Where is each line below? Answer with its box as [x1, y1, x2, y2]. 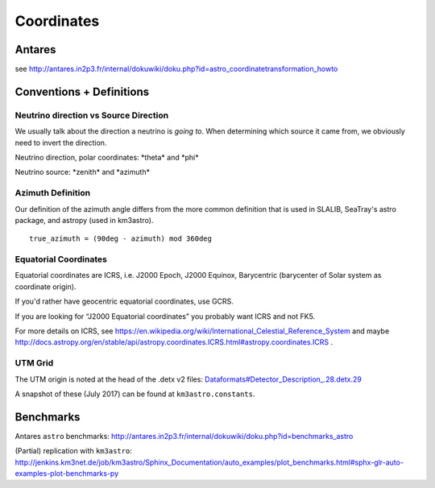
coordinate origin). [14, 282, 77, 292]
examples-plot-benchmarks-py [14, 469, 119, 478]
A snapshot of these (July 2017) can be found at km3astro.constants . [14, 389, 255, 399]
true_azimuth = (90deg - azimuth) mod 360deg [29, 234, 213, 243]
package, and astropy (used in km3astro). [14, 215, 154, 225]
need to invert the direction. [14, 138, 107, 147]
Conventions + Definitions [14, 85, 149, 98]
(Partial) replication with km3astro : [14, 446, 132, 456]
